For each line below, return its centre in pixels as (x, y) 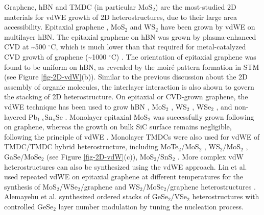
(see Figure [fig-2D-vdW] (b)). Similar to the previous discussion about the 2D (126, 77)
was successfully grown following (203, 116)
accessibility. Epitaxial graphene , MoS (65, 27)
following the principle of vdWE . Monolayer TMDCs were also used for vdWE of (132, 136)
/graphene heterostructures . (211, 186)
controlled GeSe (29, 206)
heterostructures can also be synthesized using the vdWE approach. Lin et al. (126, 166)
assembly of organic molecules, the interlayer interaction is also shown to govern (129, 86)
